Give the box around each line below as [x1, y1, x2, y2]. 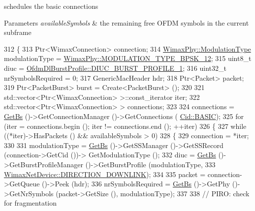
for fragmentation [4, 198, 57, 208]
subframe [4, 27, 32, 37]
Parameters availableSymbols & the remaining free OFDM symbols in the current [4, 17, 249, 28]
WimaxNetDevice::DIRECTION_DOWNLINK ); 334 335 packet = [4, 169, 206, 179]
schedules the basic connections [4, 1, 98, 11]
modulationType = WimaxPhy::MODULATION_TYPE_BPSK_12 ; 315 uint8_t [4, 53, 252, 63]
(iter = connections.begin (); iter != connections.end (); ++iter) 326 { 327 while [4, 121, 247, 131]
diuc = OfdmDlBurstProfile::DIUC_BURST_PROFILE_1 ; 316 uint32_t [4, 62, 226, 73]
